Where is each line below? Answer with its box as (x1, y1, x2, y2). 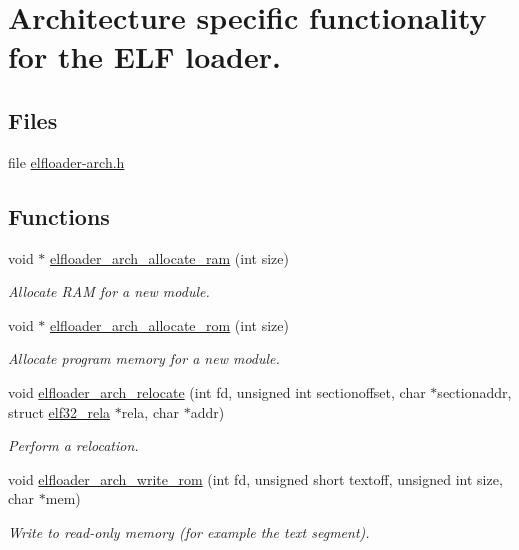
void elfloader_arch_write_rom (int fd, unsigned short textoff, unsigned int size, (8, 468, 503, 489)
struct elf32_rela (8, 401, 111, 422)
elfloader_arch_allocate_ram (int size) (50, 247, 289, 268)
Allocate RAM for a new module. (8, 281, 210, 302)
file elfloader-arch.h (8, 151, 125, 172)
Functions (8, 200, 110, 231)
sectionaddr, (437, 381, 512, 402)
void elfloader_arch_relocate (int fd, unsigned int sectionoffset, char (8, 381, 426, 402)
